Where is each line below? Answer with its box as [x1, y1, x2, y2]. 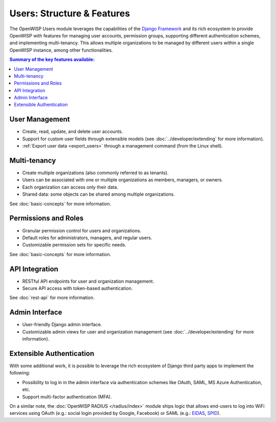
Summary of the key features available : [9, 56, 95, 62]
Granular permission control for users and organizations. [22, 227, 142, 234]
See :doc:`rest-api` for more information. [9, 294, 95, 301]
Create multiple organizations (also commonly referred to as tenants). [22, 170, 169, 176]
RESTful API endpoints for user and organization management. [22, 278, 154, 284]
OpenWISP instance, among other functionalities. [9, 47, 113, 53]
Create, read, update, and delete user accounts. [22, 129, 123, 135]
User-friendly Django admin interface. [22, 322, 102, 328]
